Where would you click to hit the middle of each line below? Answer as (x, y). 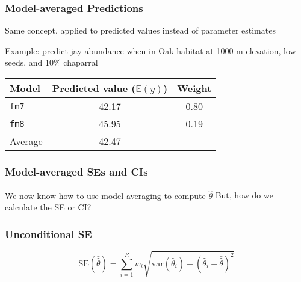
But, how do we (244, 195)
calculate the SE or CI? (48, 207)
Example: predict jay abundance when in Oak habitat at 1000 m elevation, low (150, 50)
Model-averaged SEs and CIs (76, 171)
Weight (194, 88)
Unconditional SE (48, 234)
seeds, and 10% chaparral (51, 62)
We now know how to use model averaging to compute (105, 195)
